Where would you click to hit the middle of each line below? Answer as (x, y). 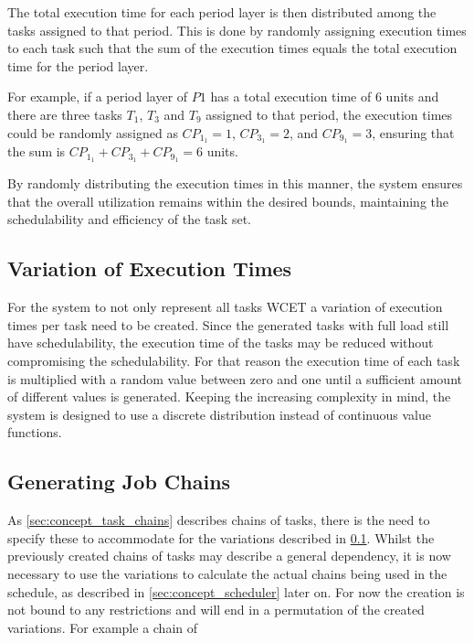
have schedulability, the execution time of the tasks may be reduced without (221, 343)
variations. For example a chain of (103, 627)
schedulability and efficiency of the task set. (129, 219)
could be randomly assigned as (93, 132)
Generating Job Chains (119, 482)
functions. (35, 432)
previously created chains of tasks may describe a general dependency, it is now (229, 556)
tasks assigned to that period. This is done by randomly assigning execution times (237, 30)
